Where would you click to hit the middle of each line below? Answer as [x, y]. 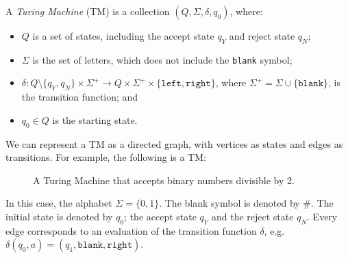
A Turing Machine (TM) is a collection [88, 11]
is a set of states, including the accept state [123, 36]
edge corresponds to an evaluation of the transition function [131, 230]
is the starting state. [95, 119]
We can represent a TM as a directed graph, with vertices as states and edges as [174, 143]
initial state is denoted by [59, 217]
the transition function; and [80, 97]
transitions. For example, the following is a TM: [106, 157]
